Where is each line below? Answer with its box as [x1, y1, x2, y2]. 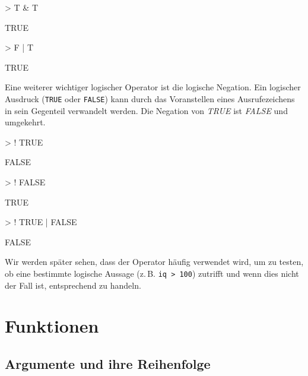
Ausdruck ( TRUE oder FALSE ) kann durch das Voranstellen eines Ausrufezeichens [5, 92, 295, 105]
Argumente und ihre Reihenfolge [5, 354, 211, 372]
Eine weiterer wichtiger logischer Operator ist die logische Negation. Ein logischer [5, 81, 301, 93]
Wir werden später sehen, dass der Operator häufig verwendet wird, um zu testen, [5, 255, 304, 268]
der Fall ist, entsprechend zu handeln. [5, 279, 141, 291]
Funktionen [5, 314, 99, 338]
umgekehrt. [5, 116, 46, 128]
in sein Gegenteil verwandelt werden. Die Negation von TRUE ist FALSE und [5, 104, 288, 116]
